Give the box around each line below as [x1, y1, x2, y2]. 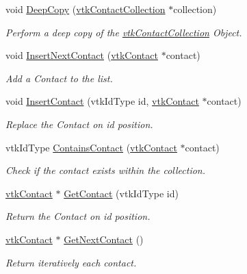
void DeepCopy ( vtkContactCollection [5, 2, 166, 16]
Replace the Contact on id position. [5, 116, 153, 131]
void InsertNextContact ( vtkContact [5, 48, 158, 62]
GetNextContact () [64, 232, 144, 246]
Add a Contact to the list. [5, 71, 113, 85]
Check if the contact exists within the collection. [5, 163, 206, 177]
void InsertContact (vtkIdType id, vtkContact [5, 94, 199, 108]
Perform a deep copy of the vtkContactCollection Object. [5, 25, 242, 39]
